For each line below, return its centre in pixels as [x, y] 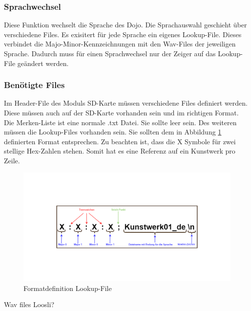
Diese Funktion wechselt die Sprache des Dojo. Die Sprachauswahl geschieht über [125, 25]
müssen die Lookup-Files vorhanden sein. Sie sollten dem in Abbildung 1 [113, 132]
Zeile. [12, 160]
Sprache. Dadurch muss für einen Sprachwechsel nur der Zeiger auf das [110, 53]
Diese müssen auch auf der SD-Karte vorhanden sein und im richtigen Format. [121, 112]
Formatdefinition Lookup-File [68, 288]
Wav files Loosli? [29, 304]
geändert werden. [43, 63]
